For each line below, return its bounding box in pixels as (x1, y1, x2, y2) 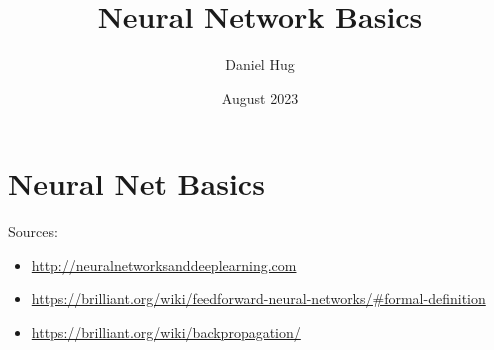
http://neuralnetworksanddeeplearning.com (31, 254, 297, 275)
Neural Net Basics (8, 163, 265, 204)
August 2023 (221, 87, 299, 108)
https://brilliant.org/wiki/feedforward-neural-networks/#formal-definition (31, 288, 486, 309)
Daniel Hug (225, 54, 295, 75)
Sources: (8, 221, 58, 242)
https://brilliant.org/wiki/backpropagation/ (31, 322, 301, 343)
